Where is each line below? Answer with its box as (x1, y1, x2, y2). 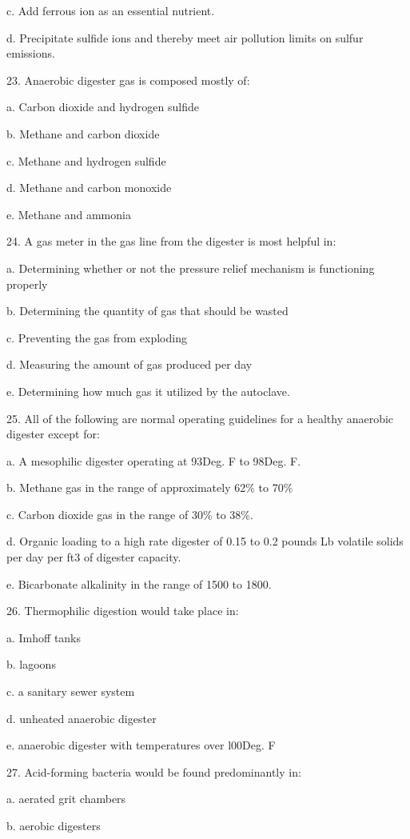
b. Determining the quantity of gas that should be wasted (6, 302, 289, 319)
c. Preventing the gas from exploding (6, 329, 187, 346)
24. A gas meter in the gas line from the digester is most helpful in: (6, 233, 336, 250)
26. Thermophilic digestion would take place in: (6, 602, 239, 619)
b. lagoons (6, 656, 56, 673)
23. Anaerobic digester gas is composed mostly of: (6, 71, 250, 88)
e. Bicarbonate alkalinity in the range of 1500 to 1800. (6, 575, 272, 592)
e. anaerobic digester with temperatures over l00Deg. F (6, 737, 276, 753)
